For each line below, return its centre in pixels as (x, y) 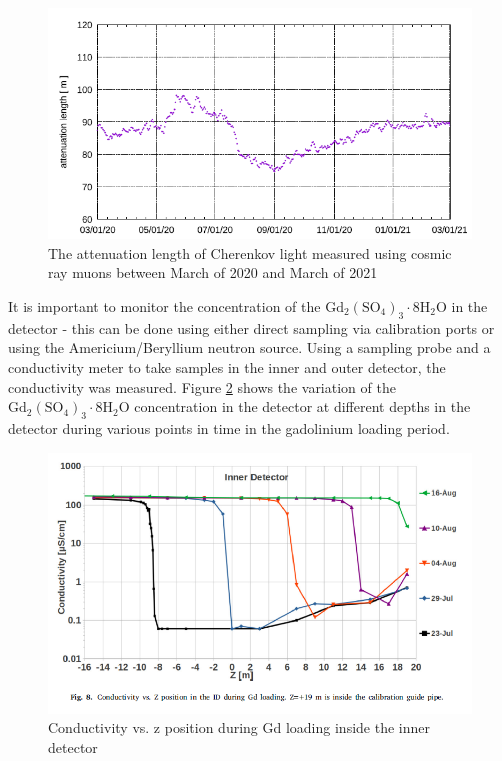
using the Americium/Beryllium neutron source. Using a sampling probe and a (249, 347)
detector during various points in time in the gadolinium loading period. (229, 427)
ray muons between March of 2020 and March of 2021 (213, 272)
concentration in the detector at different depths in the (302, 406)
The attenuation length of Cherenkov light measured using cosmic (250, 252)
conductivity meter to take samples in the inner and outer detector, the (227, 366)
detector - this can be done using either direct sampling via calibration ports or (251, 327)
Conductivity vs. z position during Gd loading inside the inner (239, 727)
